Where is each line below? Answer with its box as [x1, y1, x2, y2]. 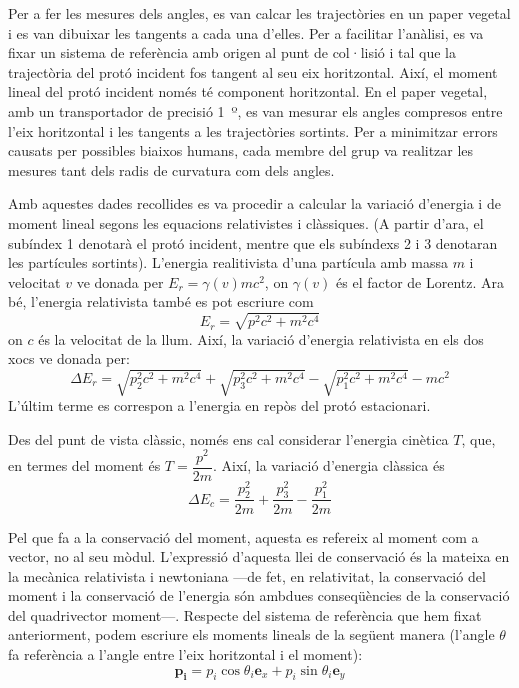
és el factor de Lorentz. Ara [336, 271, 505, 292]
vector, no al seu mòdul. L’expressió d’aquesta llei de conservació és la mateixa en [8, 546, 510, 567]
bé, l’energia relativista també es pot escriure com [8, 291, 314, 312]
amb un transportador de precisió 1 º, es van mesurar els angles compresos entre [8, 100, 503, 121]
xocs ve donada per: [8, 348, 130, 369]
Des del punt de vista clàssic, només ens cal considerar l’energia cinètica [8, 428, 449, 449]
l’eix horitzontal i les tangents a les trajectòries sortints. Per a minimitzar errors [8, 120, 498, 141]
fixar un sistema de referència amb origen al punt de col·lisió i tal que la [8, 42, 456, 63]
